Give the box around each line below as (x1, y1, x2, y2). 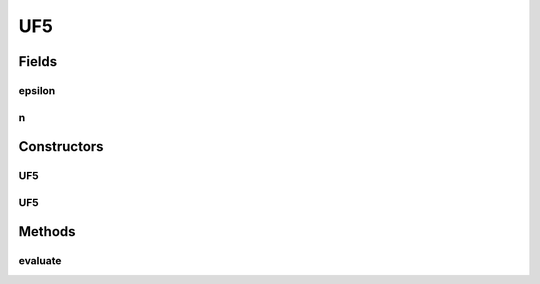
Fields (18, 53, 58, 70)
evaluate (18, 254, 62, 268)
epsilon (18, 83, 56, 97)
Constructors (18, 138, 104, 155)
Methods (18, 223, 76, 240)
